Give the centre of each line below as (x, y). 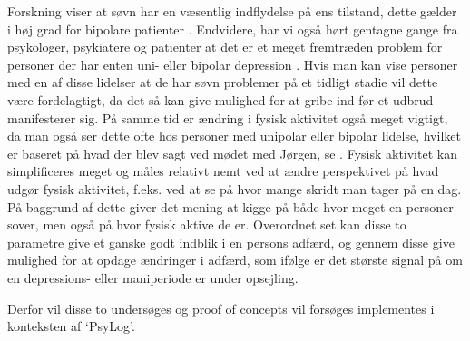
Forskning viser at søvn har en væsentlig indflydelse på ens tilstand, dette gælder (232, 11)
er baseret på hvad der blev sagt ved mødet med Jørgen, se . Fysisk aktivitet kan (232, 153)
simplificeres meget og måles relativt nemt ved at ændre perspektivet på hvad (223, 171)
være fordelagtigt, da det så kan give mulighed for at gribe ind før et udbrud (220, 99)
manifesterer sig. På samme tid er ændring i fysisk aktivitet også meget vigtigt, (228, 117)
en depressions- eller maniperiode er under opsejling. (153, 277)
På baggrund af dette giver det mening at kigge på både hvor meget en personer (230, 206)
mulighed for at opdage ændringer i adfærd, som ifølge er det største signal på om (235, 260)
